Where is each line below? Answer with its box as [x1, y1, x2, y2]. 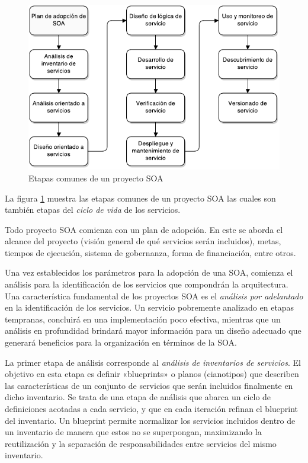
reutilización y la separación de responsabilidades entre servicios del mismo [5, 437, 277, 449]
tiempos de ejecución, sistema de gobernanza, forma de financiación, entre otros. [5, 246, 296, 258]
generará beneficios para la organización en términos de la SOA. [5, 336, 237, 349]
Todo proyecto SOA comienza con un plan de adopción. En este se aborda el [5, 223, 283, 235]
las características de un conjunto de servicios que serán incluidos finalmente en [5, 379, 293, 391]
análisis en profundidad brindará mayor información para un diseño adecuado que [5, 324, 301, 337]
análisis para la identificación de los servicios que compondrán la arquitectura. [5, 278, 288, 290]
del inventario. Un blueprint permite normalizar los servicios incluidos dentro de [5, 414, 296, 426]
